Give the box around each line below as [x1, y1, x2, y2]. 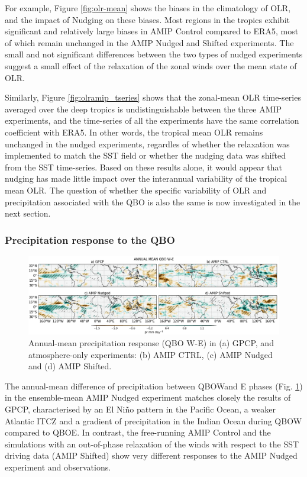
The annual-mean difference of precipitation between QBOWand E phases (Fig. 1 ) [5, 379, 303, 392]
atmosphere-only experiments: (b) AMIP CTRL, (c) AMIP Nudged [28, 348, 273, 360]
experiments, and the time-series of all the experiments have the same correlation [5, 114, 299, 127]
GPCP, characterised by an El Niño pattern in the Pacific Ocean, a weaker [5, 402, 276, 415]
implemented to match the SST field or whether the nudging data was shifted [5, 149, 286, 162]
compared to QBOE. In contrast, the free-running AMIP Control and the [5, 426, 271, 439]
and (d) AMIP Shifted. [28, 360, 112, 372]
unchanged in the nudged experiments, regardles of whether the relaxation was [5, 137, 290, 150]
